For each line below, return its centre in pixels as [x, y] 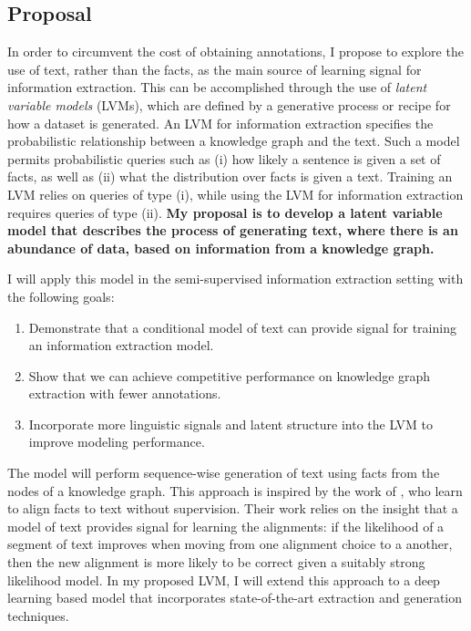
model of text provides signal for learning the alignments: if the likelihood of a [226, 526]
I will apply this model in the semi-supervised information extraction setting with [235, 279]
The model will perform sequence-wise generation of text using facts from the [224, 473]
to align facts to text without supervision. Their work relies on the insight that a [233, 508]
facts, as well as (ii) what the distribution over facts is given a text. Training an [230, 176]
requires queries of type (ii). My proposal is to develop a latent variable [225, 212]
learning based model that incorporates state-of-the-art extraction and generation [235, 598]
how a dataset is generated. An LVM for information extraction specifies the [220, 123]
